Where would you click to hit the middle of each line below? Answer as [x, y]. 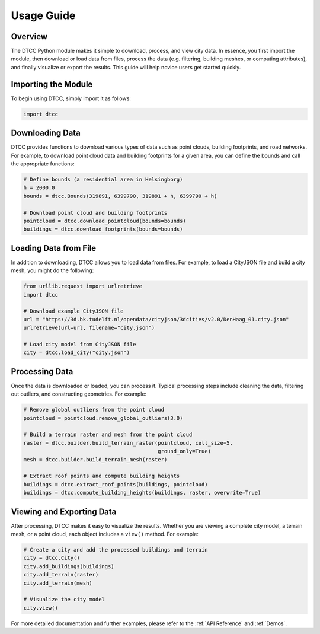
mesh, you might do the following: [52, 270]
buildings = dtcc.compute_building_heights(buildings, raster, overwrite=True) [142, 493]
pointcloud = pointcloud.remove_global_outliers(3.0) [103, 418]
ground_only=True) [185, 451]
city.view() [41, 608]
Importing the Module [52, 84]
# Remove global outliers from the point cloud [94, 410]
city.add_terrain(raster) [61, 575]
